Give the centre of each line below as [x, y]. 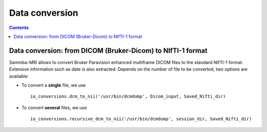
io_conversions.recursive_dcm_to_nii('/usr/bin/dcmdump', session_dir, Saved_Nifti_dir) [141, 119]
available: [19, 76]
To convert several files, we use [54, 107]
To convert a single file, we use [54, 85]
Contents [19, 28]
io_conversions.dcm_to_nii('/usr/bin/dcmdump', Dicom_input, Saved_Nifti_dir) [128, 97]
